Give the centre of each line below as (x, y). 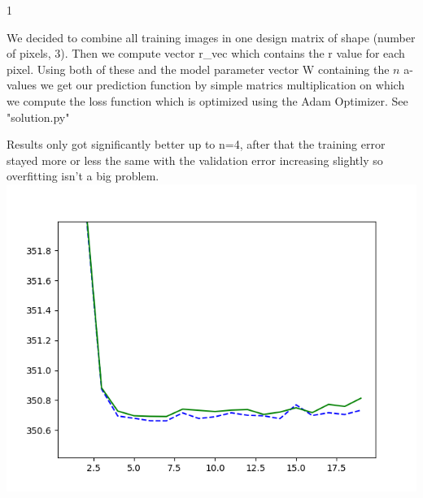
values (22, 85)
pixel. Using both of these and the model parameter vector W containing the (198, 69)
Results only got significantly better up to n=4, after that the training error (196, 144)
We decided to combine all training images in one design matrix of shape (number (211, 37)
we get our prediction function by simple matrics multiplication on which (222, 85)
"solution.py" (38, 117)
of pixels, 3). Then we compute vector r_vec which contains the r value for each (206, 53)
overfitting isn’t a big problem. (83, 176)
